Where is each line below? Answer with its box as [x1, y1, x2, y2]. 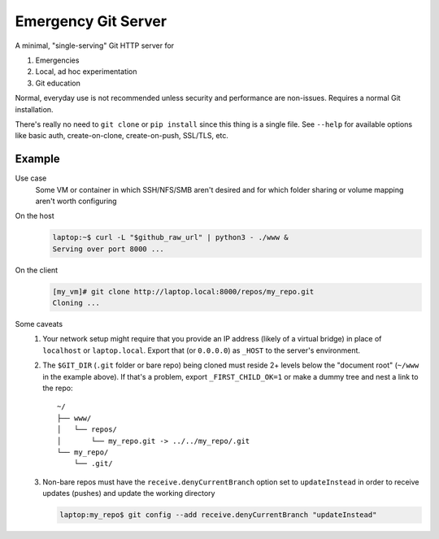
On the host [15, 211, 54, 221]
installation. [15, 104, 54, 114]
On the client [15, 265, 59, 275]
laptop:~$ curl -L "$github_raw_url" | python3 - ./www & [52, 233, 289, 242]
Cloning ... [52, 298, 101, 308]
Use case [15, 173, 47, 183]
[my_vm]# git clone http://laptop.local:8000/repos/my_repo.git [52, 287, 315, 296]
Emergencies [35, 55, 80, 65]
